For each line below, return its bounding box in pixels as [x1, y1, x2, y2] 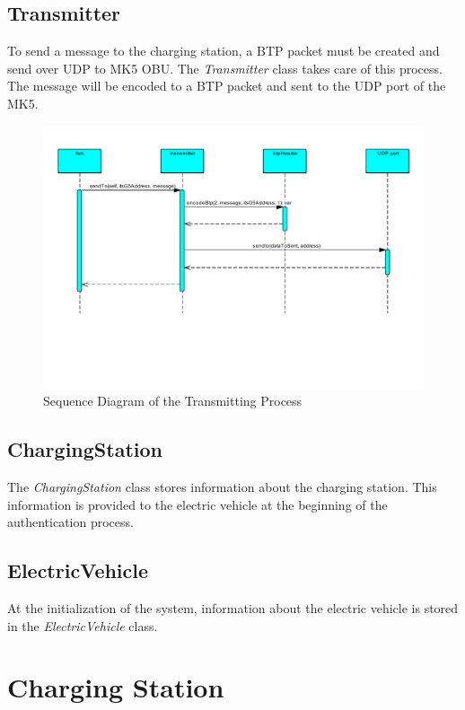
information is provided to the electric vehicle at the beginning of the [7, 495, 388, 513]
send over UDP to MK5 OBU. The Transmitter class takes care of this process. [7, 58, 443, 77]
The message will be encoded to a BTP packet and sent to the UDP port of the [7, 76, 446, 95]
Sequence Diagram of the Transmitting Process [43, 391, 303, 410]
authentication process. [7, 513, 134, 531]
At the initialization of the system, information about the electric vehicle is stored [7, 599, 459, 618]
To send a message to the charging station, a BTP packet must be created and [7, 41, 440, 60]
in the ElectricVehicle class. [7, 616, 158, 635]
